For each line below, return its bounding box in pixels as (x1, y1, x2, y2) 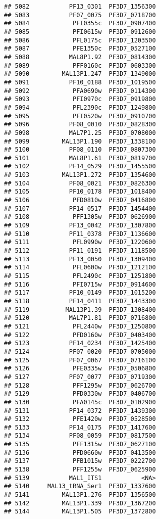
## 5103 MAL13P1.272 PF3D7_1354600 (4, 171, 156, 179)
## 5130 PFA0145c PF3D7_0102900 (4, 398, 156, 406)
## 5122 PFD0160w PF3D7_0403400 (4, 331, 156, 339)
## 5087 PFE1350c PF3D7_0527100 (4, 45, 156, 53)
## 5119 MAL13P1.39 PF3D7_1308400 (4, 306, 156, 313)
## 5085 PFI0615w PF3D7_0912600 (4, 28, 156, 35)
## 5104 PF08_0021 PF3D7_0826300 (4, 179, 156, 187)
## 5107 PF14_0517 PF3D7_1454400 (4, 205, 156, 212)
